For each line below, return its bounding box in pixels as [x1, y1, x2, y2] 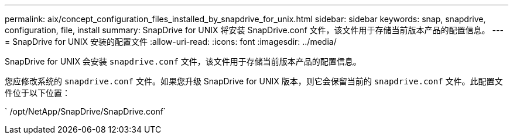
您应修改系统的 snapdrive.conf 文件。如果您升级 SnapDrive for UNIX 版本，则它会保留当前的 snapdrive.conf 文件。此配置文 [5, 76, 503, 86]
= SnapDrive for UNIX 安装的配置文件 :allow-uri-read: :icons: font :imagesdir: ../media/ [5, 37, 337, 47]
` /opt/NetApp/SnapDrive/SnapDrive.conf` [5, 106, 166, 116]
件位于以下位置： [5, 88, 70, 98]
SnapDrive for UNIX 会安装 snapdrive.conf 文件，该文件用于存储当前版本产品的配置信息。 [5, 56, 361, 66]
